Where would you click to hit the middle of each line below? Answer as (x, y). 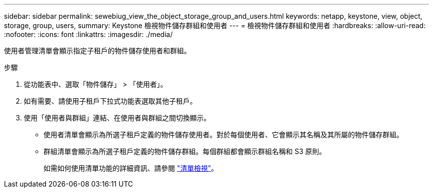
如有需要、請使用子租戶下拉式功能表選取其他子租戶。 (110, 101)
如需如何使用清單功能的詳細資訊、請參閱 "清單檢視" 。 (131, 168)
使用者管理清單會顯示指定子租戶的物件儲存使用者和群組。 (97, 51)
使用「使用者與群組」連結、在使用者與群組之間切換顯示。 (117, 118)
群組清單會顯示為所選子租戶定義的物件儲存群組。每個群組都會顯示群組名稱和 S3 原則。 (185, 151)
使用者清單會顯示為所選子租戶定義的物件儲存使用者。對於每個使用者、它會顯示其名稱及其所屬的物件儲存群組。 (223, 134)
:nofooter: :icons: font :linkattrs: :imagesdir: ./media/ (88, 34)
